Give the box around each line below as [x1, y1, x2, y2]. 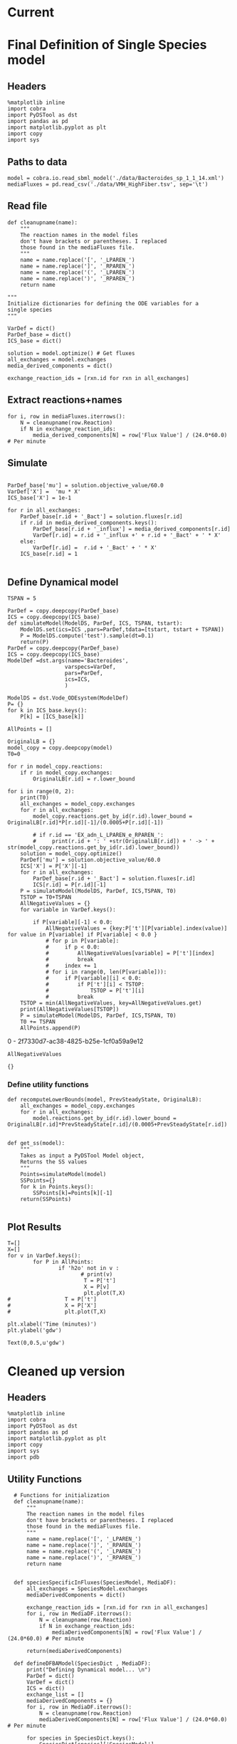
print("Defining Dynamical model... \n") [26, 1666, 152, 1674]
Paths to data [7, 156, 68, 168]
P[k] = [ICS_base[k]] [20, 713, 84, 721]
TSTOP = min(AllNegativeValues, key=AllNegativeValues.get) [20, 1000, 202, 1007]
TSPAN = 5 [7, 595, 37, 602]
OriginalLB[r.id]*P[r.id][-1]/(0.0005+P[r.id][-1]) [7, 819, 164, 826]
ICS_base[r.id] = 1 [20, 551, 78, 558]
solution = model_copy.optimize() [20, 850, 122, 857]
